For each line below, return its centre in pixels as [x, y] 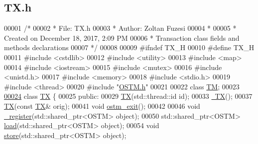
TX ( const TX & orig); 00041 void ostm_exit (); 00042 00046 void [102, 106]
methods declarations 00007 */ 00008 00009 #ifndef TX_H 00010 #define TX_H [129, 47]
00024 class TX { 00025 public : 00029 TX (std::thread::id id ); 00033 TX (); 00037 [128, 96]
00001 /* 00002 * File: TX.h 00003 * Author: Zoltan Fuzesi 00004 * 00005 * [120, 28]
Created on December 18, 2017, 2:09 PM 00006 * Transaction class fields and [122, 37]
